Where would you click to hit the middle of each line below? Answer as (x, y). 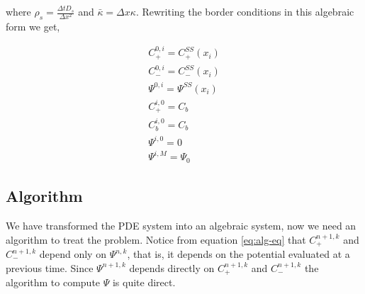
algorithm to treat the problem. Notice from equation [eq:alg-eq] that (156, 239)
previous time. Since (50, 267)
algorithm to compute (53, 282)
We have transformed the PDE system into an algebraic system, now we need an (181, 225)
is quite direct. (144, 282)
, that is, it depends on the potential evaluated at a (238, 254)
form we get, (33, 26)
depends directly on (172, 267)
